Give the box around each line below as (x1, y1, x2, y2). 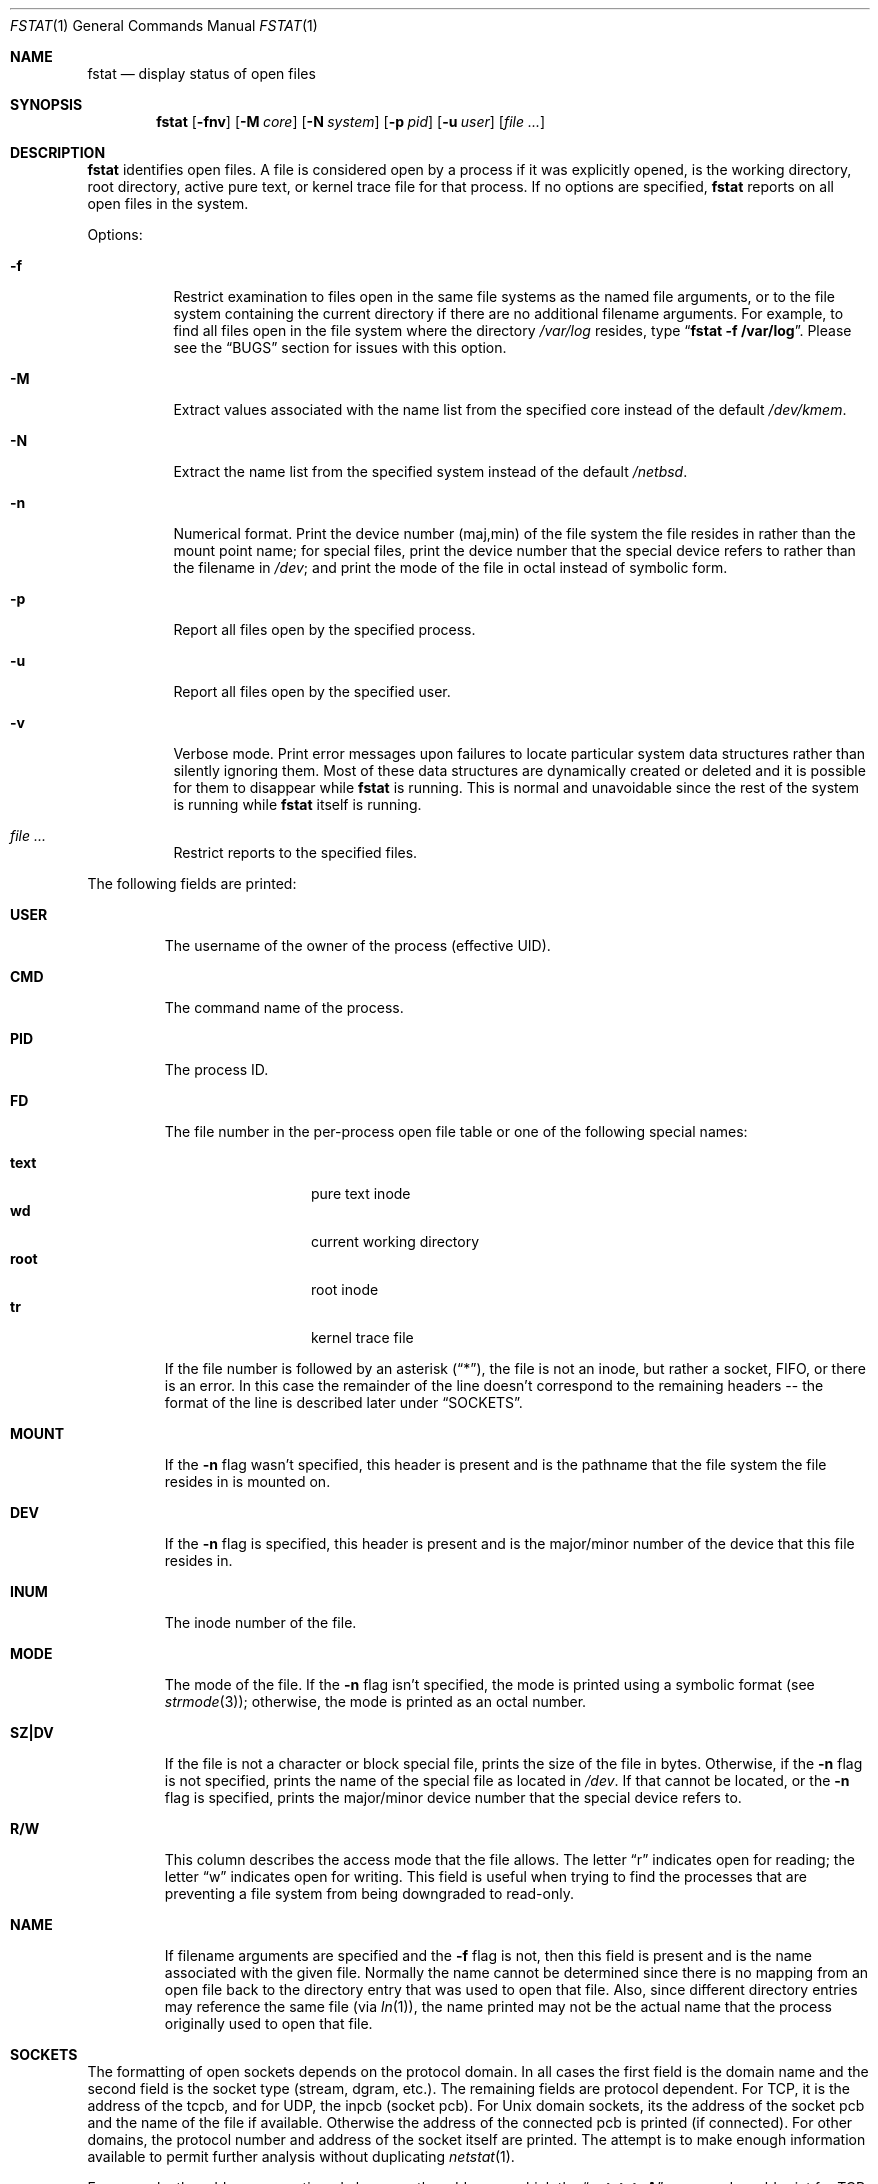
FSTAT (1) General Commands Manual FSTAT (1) (10, 17, 318, 34)
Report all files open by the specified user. (173, 683, 451, 700)
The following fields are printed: (87, 875, 297, 892)
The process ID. (164, 1061, 269, 1078)
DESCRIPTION (10, 144, 106, 161)
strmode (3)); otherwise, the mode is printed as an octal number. (164, 1693, 587, 1710)
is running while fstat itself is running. (173, 796, 422, 813)
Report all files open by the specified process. (173, 621, 476, 638)
